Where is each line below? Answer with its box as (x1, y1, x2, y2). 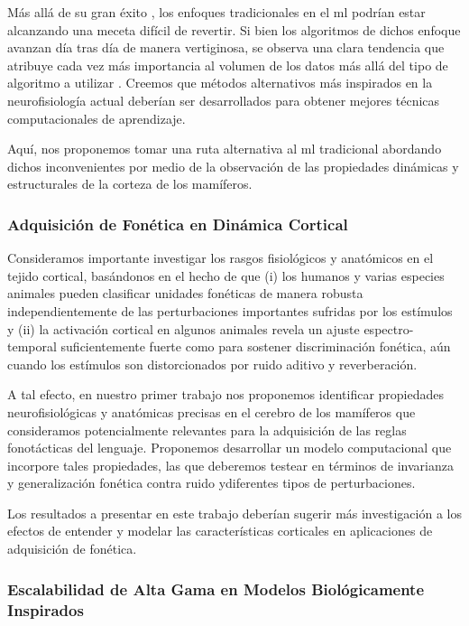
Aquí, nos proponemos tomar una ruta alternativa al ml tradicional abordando (7, 139, 442, 158)
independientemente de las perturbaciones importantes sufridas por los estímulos (7, 301, 453, 320)
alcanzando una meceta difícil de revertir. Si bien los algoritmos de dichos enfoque (7, 20, 461, 39)
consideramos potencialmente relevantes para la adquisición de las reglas (7, 420, 407, 439)
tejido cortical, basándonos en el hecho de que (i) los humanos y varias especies (7, 266, 445, 285)
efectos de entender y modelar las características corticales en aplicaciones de (7, 521, 433, 540)
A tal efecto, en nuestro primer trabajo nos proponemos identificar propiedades (7, 385, 444, 404)
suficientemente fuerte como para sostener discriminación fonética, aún (60, 337, 451, 356)
